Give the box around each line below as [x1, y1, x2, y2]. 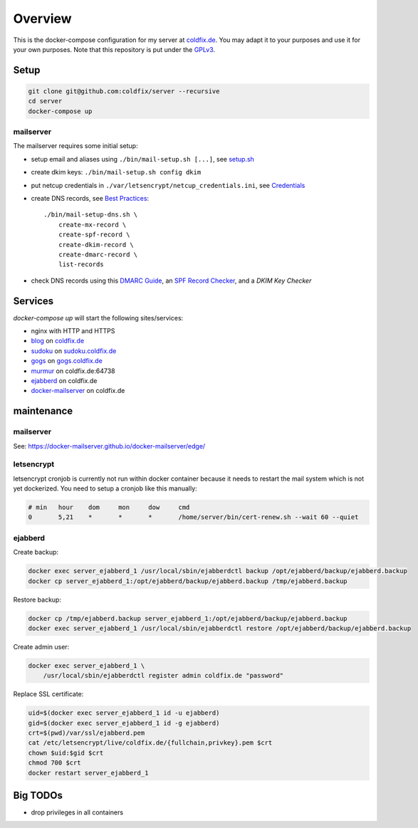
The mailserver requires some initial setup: [13, 142, 138, 150]
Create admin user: [13, 642, 70, 651]
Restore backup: [13, 595, 62, 604]
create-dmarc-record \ [58, 250, 138, 258]
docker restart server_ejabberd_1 [28, 769, 149, 777]
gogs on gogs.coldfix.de [31, 357, 103, 365]
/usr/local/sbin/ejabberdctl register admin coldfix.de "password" [43, 671, 284, 680]
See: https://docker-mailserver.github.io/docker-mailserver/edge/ [13, 441, 206, 450]
